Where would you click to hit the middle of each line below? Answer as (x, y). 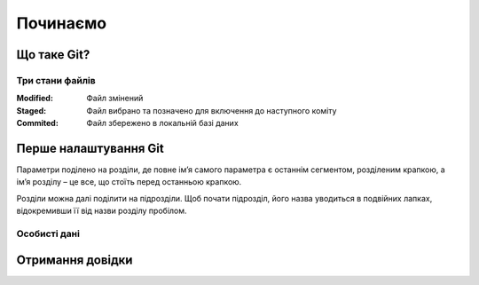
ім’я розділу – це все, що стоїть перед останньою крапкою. (129, 182)
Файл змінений (115, 99)
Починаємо (62, 23)
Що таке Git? (53, 55)
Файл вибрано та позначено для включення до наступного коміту (212, 110)
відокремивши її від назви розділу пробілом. (102, 211)
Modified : (35, 99)
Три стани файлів (56, 80)
